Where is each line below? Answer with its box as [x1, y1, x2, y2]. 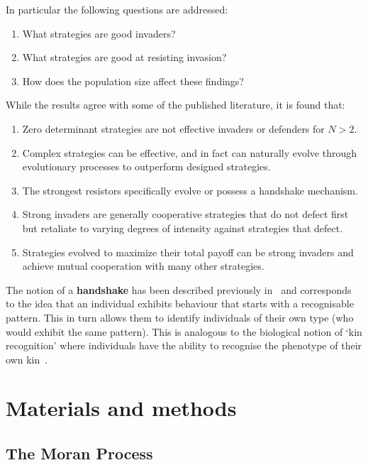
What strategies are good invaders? [22, 26, 176, 40]
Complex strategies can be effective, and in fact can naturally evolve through [22, 145, 357, 160]
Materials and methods [6, 393, 237, 422]
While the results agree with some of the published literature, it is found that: [6, 97, 345, 112]
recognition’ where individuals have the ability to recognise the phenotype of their [6, 338, 362, 353]
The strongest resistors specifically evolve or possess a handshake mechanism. [22, 182, 358, 197]
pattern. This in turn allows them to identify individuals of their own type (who [6, 310, 354, 324]
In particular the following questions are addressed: [6, 2, 228, 16]
